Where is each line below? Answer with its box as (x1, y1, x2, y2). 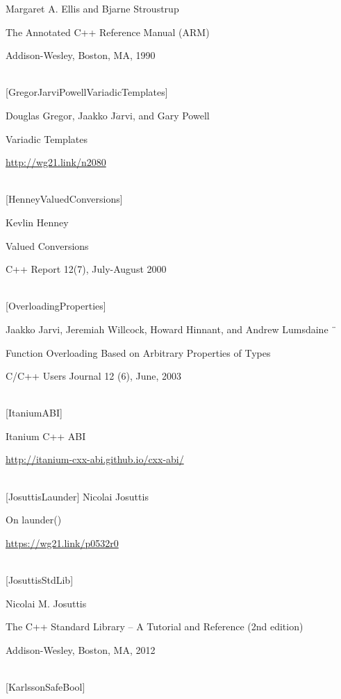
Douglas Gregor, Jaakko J (6, 108, 116, 122)
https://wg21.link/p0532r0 (6, 535, 119, 550)
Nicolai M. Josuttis (6, 596, 87, 610)
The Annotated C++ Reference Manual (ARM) (6, 24, 210, 39)
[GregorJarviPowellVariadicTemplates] (6, 85, 168, 99)
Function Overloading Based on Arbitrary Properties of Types (6, 345, 271, 360)
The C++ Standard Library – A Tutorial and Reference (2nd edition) (6, 619, 303, 634)
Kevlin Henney (6, 214, 69, 229)
